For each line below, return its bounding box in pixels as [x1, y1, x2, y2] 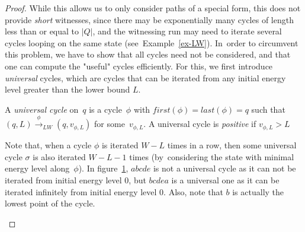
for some [94, 117, 125, 130]
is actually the [232, 185, 284, 198]
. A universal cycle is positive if [143, 117, 256, 130]
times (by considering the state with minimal [129, 150, 294, 163]
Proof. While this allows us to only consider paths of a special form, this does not [5, 2, 301, 14]
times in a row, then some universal [167, 139, 297, 151]
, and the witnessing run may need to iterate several [92, 25, 282, 37]
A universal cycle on [5, 103, 79, 115]
